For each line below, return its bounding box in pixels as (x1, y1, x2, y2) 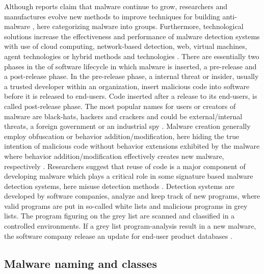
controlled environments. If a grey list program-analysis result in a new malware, (4, 221, 256, 231)
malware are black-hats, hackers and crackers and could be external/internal (4, 111, 243, 121)
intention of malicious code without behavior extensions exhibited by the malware (4, 141, 260, 151)
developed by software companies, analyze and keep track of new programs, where (4, 190, 260, 201)
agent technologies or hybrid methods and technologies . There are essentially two (4, 50, 259, 61)
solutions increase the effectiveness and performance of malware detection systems (4, 31, 260, 41)
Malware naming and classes (4, 255, 157, 271)
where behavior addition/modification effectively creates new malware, (4, 150, 224, 161)
